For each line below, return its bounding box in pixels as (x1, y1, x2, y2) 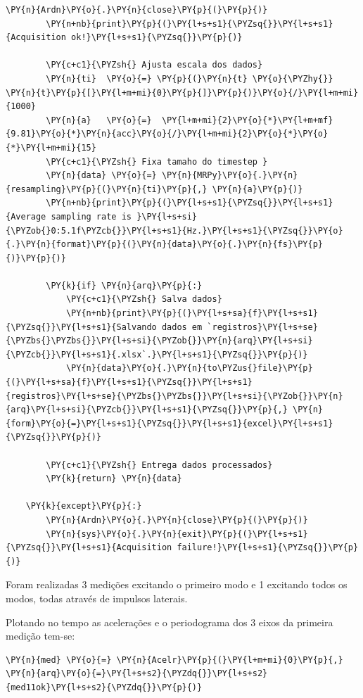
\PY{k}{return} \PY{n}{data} (46, 474, 182, 484)
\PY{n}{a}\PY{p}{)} (212, 184, 303, 194)
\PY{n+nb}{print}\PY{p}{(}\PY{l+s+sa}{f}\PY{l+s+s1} (65, 308, 318, 319)
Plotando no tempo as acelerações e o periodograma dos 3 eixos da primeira (6, 614, 333, 629)
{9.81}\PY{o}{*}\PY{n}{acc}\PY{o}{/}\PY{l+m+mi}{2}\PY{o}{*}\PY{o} (6, 129, 329, 139)
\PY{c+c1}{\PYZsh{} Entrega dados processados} (46, 459, 273, 470)
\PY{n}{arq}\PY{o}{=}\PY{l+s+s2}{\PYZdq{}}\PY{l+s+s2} (6, 668, 268, 679)
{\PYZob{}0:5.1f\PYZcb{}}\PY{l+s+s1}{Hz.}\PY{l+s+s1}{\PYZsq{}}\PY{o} (6, 225, 343, 236)
